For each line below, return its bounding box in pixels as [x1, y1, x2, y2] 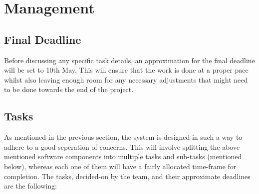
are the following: [4, 181, 57, 191]
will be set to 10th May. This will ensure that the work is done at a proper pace [4, 65, 249, 75]
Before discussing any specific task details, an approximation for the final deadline [4, 55, 255, 65]
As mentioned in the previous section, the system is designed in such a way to [4, 132, 243, 142]
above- [222, 141, 242, 152]
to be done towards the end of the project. [4, 84, 134, 95]
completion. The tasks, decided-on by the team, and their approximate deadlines [4, 171, 251, 181]
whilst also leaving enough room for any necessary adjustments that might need [4, 74, 248, 85]
